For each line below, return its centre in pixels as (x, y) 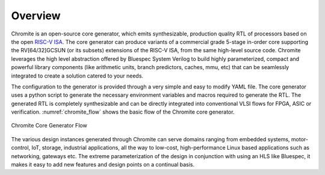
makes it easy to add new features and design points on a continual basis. (103, 165)
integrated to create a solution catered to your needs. (77, 76)
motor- (299, 139)
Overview (36, 16)
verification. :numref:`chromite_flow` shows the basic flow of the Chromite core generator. (123, 112)
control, (21, 148)
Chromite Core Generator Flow (49, 126)
